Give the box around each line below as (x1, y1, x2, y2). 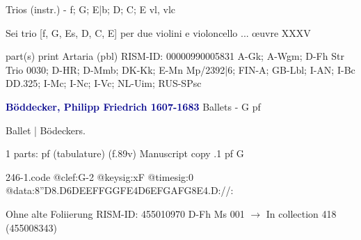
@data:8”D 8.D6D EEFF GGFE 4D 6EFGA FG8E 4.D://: (6, 183, 234, 198)
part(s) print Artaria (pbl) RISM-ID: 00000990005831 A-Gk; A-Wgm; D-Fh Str (6, 49, 344, 63)
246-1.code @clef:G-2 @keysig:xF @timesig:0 (6, 169, 193, 184)
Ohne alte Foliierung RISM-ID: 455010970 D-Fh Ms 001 (6, 206, 245, 221)
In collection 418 (266, 206, 337, 221)
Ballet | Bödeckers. (6, 122, 86, 137)
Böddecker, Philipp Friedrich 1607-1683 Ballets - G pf (6, 99, 261, 113)
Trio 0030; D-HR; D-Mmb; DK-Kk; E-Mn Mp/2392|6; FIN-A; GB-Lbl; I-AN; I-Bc (6, 62, 355, 77)
